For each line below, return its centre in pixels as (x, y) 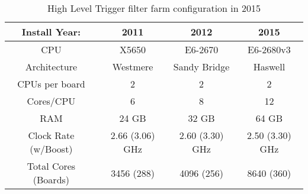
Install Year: (51, 32)
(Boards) (51, 180)
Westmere (133, 67)
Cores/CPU (51, 101)
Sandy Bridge (201, 67)
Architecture (51, 67)
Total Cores (51, 166)
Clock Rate (51, 135)
